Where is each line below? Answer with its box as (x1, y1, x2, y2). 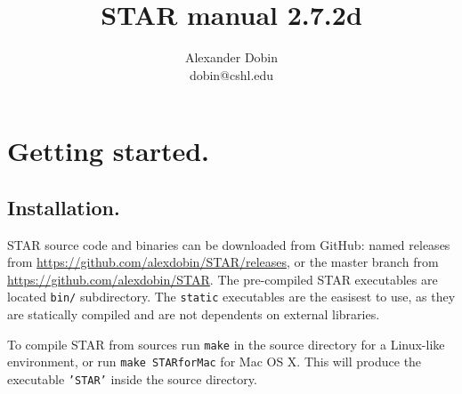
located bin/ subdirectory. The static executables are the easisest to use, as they (7, 287, 456, 306)
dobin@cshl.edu (189, 65, 274, 84)
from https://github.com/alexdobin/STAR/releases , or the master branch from (7, 253, 439, 271)
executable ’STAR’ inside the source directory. (7, 370, 257, 389)
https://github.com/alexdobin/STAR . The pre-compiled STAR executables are (7, 269, 438, 288)
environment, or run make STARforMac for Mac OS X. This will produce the (7, 352, 422, 371)
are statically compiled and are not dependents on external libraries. (7, 305, 380, 324)
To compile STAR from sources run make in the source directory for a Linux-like (7, 334, 445, 353)
